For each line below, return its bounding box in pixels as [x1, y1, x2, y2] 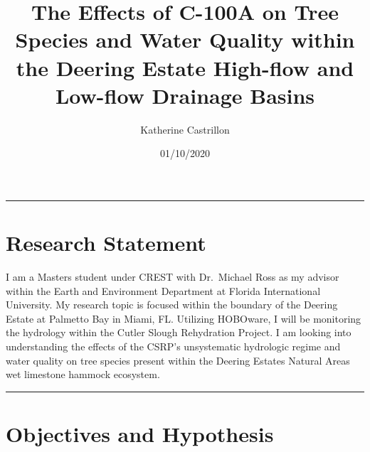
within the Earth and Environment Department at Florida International [6, 283, 321, 298]
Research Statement [6, 228, 206, 257]
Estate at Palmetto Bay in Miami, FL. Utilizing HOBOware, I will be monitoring [6, 311, 361, 325]
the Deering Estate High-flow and [16, 53, 354, 82]
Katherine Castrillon [140, 122, 230, 136]
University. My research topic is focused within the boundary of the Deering [6, 297, 338, 312]
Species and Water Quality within [15, 25, 355, 54]
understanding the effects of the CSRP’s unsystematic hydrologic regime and [6, 338, 341, 353]
